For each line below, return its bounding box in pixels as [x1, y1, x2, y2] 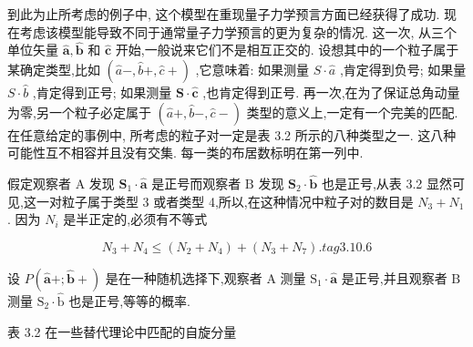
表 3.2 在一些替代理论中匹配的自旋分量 [7, 321, 237, 341]
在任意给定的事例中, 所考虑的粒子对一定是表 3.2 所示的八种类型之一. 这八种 [7, 125, 457, 144]
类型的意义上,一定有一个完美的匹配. [246, 102, 458, 121]
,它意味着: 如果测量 [195, 60, 310, 78]
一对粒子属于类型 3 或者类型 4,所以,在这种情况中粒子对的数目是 [36, 191, 414, 210]
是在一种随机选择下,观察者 [105, 268, 262, 287]
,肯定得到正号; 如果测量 [32, 83, 172, 101]
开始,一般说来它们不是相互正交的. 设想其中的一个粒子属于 [115, 40, 459, 59]
